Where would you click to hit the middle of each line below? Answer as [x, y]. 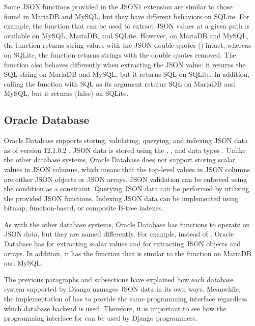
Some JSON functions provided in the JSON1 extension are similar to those [118, 6]
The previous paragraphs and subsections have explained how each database [119, 279]
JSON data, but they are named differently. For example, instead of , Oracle [119, 234]
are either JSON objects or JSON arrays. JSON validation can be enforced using [126, 179]
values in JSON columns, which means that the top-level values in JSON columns [127, 169]
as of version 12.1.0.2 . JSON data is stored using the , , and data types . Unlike [125, 150]
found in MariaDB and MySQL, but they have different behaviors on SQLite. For [127, 16]
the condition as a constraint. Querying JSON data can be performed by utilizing [127, 189]
